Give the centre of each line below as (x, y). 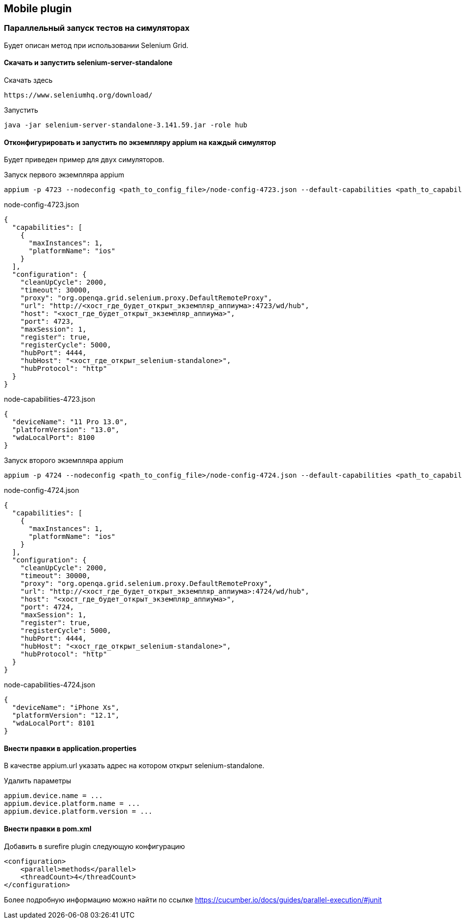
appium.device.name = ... (54, 796)
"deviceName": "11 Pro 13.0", (70, 422)
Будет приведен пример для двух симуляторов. (84, 160)
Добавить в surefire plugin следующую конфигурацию (94, 846)
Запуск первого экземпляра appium (64, 175)
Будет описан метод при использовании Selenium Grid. (96, 45)
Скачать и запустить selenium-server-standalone (88, 63)
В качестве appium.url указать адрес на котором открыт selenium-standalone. (134, 766)
